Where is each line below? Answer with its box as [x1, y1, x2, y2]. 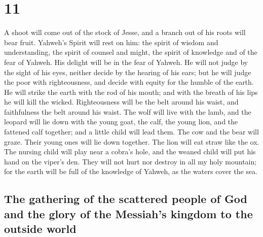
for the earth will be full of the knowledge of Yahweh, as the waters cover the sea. [4, 166, 258, 177]
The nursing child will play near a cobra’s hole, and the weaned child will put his [4, 146, 256, 157]
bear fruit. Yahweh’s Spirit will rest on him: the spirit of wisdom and [4, 37, 218, 47]
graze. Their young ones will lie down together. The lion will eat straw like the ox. [4, 136, 259, 147]
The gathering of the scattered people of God [4, 191, 248, 207]
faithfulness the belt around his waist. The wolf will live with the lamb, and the [4, 106, 251, 117]
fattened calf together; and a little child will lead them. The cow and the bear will [4, 126, 259, 137]
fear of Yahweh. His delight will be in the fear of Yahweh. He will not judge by [4, 56, 248, 67]
